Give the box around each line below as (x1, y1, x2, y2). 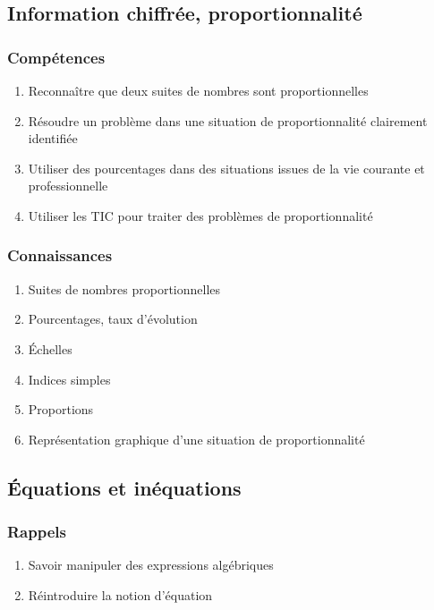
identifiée (28, 129, 78, 148)
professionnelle (28, 176, 108, 195)
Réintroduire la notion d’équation (28, 585, 213, 604)
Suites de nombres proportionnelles (28, 279, 221, 298)
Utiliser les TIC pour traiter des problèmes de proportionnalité (28, 206, 373, 225)
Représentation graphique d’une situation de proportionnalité (28, 429, 365, 448)
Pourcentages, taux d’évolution (28, 309, 198, 328)
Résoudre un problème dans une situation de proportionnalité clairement (28, 111, 428, 130)
